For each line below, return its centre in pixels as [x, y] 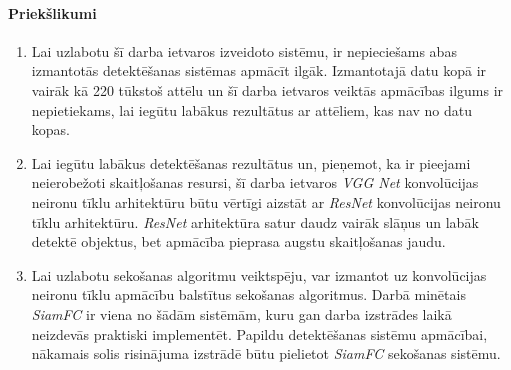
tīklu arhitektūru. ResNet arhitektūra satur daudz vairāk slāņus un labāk [255, 221]
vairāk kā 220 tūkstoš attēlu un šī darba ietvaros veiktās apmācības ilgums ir [267, 89]
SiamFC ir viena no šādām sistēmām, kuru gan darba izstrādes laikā [241, 313]
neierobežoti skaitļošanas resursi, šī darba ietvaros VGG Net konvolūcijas [255, 182]
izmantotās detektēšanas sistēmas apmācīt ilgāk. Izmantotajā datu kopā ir [259, 70]
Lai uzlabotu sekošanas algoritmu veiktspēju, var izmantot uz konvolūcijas [259, 274]
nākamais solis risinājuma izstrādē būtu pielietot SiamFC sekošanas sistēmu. [266, 353]
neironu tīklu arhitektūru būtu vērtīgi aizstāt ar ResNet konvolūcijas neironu [266, 201]
